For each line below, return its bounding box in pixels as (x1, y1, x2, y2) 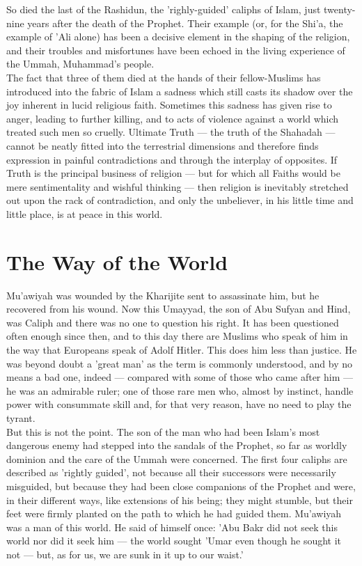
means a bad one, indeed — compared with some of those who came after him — (6, 370, 354, 384)
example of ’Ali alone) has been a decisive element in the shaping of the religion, (6, 29, 350, 44)
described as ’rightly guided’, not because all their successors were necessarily (6, 465, 336, 480)
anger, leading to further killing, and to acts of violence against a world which (6, 111, 339, 125)
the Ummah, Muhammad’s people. (6, 56, 155, 71)
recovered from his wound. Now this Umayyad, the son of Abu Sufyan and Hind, (6, 301, 351, 316)
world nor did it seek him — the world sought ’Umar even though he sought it (6, 533, 342, 548)
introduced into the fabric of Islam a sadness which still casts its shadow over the (6, 84, 353, 98)
